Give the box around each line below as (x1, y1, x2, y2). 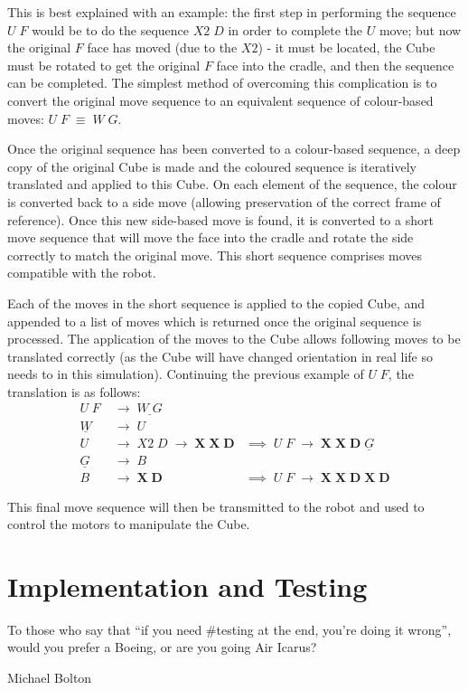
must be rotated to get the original (7, 55, 201, 74)
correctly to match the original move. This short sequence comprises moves (7, 245, 423, 264)
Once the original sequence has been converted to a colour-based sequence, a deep (7, 139, 461, 158)
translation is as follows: (7, 382, 141, 401)
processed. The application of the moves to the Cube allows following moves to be (7, 329, 461, 348)
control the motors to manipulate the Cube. (7, 515, 250, 534)
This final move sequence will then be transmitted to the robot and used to (7, 496, 425, 515)
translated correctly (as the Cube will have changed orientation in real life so (7, 346, 433, 365)
